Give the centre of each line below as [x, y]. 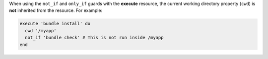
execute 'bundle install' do [55, 24]
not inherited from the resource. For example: [56, 10]
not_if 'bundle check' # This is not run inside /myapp [94, 38]
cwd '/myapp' [41, 30]
